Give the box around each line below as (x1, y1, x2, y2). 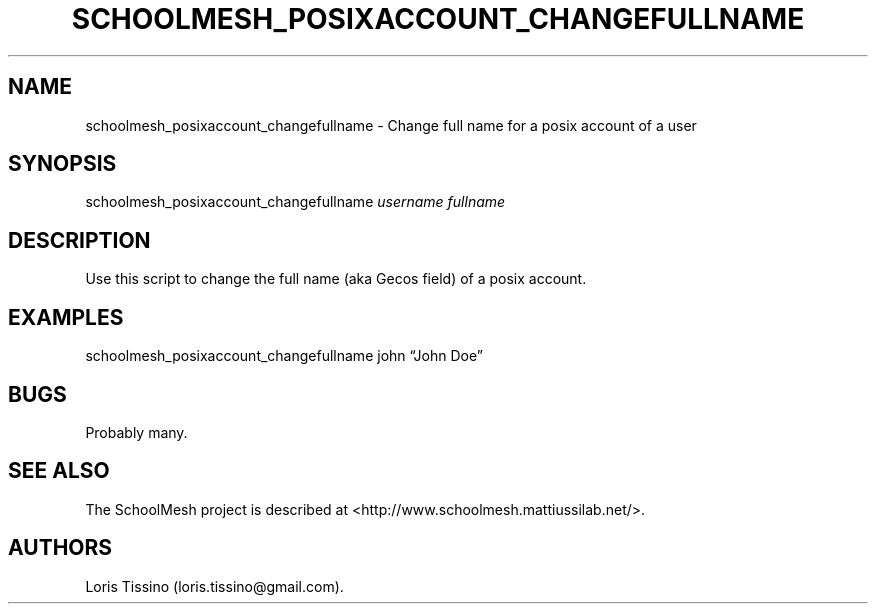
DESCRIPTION (8, 227, 151, 253)
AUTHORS (8, 535, 113, 561)
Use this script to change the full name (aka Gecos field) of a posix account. (85, 270, 587, 288)
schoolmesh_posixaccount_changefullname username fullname (85, 193, 506, 211)
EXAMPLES (8, 304, 124, 330)
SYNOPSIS (8, 151, 117, 177)
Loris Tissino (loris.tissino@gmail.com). (85, 577, 344, 595)
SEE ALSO (8, 458, 110, 484)
